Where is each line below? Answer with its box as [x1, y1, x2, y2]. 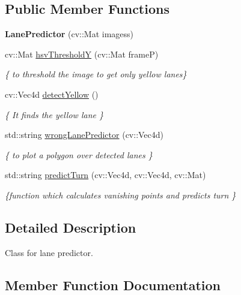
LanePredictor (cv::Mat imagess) [5, 28, 134, 40]
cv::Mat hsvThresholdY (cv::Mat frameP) [5, 47, 159, 60]
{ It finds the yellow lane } [5, 108, 103, 121]
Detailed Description [5, 218, 136, 236]
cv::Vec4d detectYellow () [5, 88, 99, 100]
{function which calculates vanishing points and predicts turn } [5, 188, 236, 201]
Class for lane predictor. [5, 246, 93, 258]
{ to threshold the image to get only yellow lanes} [5, 68, 187, 80]
